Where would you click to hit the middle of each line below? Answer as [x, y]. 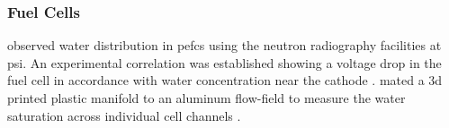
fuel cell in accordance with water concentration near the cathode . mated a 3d [225, 80]
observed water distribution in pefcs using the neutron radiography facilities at [224, 45]
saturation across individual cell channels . [124, 115]
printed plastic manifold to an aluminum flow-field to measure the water [207, 98]
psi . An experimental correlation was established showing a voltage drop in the [224, 62]
